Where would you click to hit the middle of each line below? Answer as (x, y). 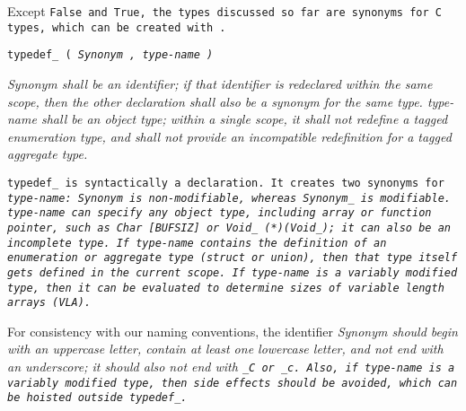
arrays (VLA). (49, 303)
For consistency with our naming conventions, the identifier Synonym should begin (233, 331)
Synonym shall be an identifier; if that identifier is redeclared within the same (220, 83)
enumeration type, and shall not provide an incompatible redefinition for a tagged (229, 136)
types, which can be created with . (117, 27)
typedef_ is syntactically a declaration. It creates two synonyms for (226, 183)
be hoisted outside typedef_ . (97, 398)
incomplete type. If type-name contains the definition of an (197, 243)
